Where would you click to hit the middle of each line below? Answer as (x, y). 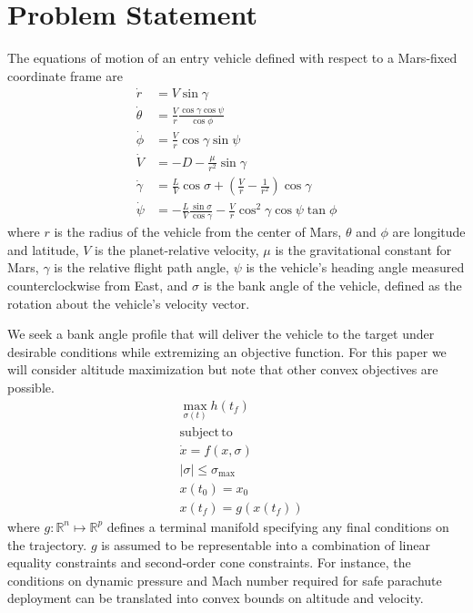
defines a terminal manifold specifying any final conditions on (278, 526)
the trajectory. (47, 544)
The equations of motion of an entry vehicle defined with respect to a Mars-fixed (232, 58)
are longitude (429, 232)
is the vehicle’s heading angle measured (355, 267)
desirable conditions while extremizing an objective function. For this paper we (227, 351)
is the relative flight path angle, (141, 267)
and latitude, (43, 249)
